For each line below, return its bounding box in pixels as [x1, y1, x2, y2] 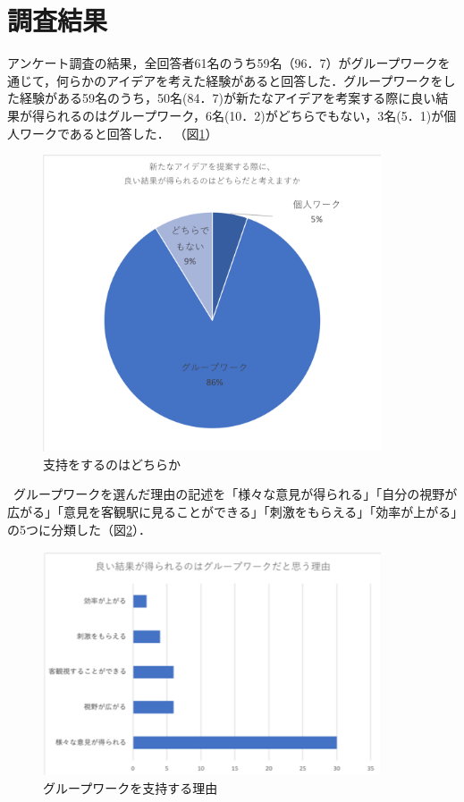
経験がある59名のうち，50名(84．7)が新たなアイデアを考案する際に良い [19, 89, 436, 107]
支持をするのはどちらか [43, 454, 181, 473]
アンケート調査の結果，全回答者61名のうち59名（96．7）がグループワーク [7, 54, 438, 72]
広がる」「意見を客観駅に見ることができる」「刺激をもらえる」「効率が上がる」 [7, 502, 458, 521]
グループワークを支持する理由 [43, 778, 218, 797]
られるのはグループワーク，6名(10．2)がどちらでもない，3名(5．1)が [44, 106, 444, 124]
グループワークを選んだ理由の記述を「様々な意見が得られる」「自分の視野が [13, 485, 458, 503]
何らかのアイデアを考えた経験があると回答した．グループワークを [56, 71, 443, 89]
